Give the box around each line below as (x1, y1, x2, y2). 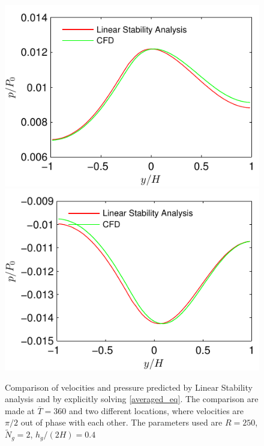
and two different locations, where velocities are (68, 404, 244, 417)
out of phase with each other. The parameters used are (20, 416, 223, 429)
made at (5, 404, 35, 417)
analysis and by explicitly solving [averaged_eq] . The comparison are (5, 393, 259, 405)
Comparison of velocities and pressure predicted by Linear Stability (5, 380, 253, 393)
